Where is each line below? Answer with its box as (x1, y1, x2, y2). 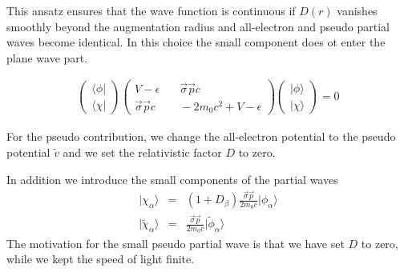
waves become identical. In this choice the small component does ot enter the (6, 34, 386, 50)
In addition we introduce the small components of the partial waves (6, 170, 338, 187)
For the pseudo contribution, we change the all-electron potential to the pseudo (6, 128, 396, 145)
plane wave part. (6, 49, 88, 66)
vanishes (337, 2, 378, 18)
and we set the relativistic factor (63, 144, 222, 161)
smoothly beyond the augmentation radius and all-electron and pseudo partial (6, 18, 390, 34)
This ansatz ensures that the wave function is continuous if (6, 2, 296, 18)
